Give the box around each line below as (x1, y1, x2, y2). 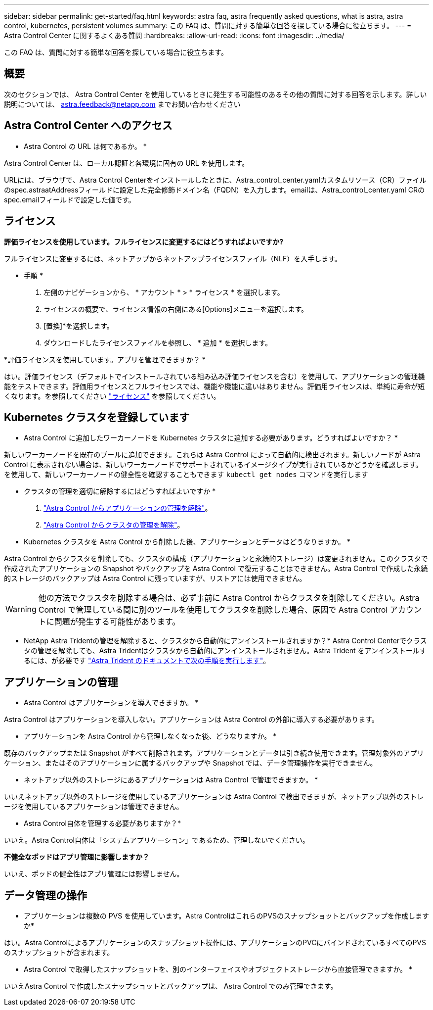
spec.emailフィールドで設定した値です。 (4, 195, 135, 204)
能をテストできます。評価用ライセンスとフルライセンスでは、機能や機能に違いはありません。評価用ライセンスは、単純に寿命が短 (4, 382, 425, 390)
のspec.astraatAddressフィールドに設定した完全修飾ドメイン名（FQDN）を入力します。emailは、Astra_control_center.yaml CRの (4, 185, 425, 194)
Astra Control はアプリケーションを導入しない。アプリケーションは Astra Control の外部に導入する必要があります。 (4, 715, 379, 724)
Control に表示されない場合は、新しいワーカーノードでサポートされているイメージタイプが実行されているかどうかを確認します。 (4, 460, 423, 469)
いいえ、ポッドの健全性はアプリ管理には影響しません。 (4, 869, 184, 878)
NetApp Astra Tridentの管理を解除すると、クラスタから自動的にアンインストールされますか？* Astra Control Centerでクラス (24, 636, 427, 645)
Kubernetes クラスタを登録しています (4, 411, 190, 424)
